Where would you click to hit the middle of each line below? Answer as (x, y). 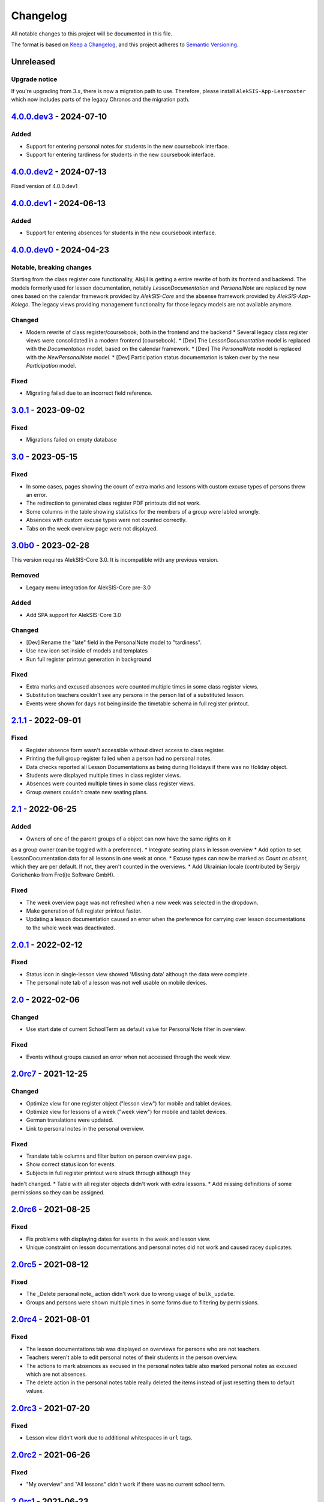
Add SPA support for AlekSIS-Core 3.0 (73, 615)
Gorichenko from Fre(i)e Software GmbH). (63, 875)
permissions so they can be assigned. (58, 1192)
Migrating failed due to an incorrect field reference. (89, 393)
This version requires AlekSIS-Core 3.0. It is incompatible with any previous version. (115, 560)
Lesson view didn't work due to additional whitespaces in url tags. (109, 1437)
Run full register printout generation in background (88, 659)
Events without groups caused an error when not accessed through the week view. (128, 1057)
